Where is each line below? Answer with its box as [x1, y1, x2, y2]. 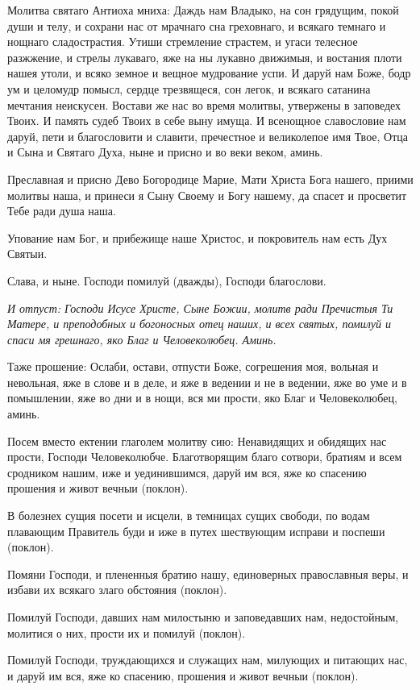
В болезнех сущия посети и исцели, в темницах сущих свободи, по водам [7, 507, 370, 524]
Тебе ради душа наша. [7, 202, 116, 219]
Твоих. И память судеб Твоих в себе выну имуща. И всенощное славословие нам [7, 112, 406, 129]
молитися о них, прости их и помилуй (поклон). [7, 624, 246, 641]
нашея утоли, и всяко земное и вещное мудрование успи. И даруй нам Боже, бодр [7, 64, 411, 81]
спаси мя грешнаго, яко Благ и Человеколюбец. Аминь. [7, 330, 277, 347]
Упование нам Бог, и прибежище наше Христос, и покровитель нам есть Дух [7, 229, 388, 246]
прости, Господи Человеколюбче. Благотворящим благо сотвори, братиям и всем [7, 448, 402, 465]
